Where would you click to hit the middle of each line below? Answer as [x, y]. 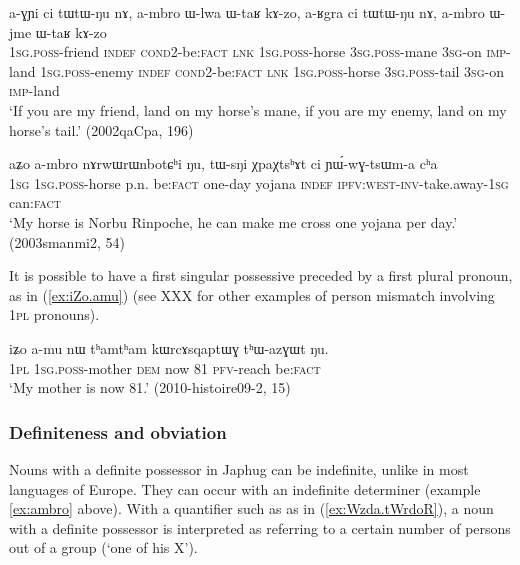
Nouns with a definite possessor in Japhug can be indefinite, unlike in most [239, 468]
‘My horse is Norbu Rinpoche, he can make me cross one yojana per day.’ [233, 221]
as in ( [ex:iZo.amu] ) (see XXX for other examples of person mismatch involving [252, 294]
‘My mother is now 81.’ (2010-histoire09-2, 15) [150, 387]
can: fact [35, 202]
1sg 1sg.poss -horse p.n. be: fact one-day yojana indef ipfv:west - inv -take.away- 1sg [259, 182]
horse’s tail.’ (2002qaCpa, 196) [101, 129]
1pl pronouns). [54, 314]
